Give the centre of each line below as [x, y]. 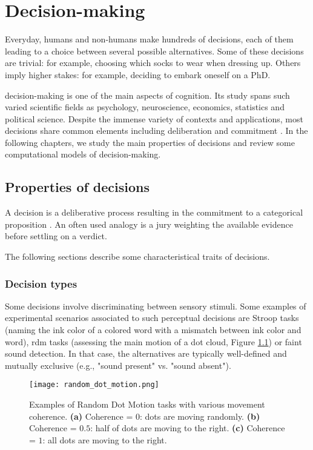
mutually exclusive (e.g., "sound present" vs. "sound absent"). [118, 365]
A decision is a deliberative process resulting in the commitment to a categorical [154, 212]
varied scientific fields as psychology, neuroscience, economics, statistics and [145, 107]
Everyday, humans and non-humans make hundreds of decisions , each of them [149, 39]
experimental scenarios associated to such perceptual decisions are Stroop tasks [152, 318]
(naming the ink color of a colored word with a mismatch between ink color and [153, 330]
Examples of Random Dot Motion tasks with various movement [147, 404]
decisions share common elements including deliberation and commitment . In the [156, 131]
